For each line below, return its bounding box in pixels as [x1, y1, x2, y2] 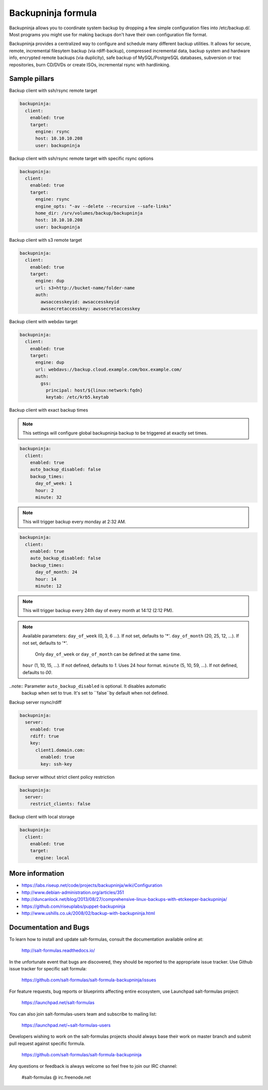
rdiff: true [30, 734, 60, 739]
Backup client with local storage [9, 814, 75, 820]
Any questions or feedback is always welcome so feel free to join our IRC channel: [9, 1063, 178, 1069]
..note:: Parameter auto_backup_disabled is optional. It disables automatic [9, 683, 166, 689]
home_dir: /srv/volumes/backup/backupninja [35, 210, 143, 216]
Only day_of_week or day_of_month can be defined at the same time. [35, 651, 181, 657]
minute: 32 [35, 494, 62, 500]
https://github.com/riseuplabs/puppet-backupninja [21, 903, 126, 909]
